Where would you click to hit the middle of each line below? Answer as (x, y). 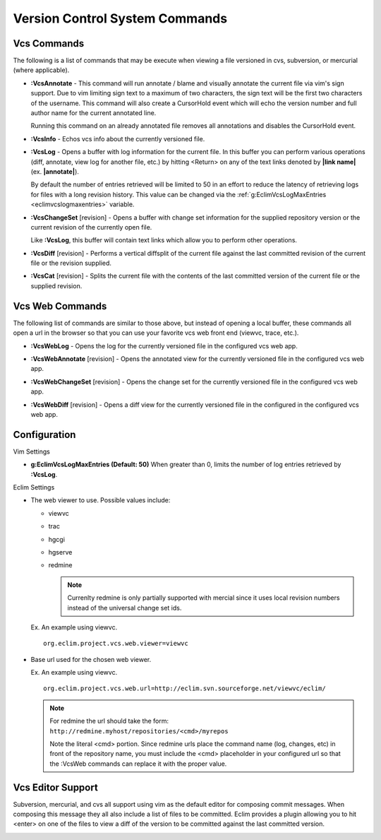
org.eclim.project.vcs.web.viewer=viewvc (116, 644)
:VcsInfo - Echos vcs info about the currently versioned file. (118, 138)
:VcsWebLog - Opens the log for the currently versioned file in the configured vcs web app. (164, 345)
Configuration (44, 434)
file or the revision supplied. (71, 263)
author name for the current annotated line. (93, 113)
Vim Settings (32, 451)
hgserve (60, 552)
